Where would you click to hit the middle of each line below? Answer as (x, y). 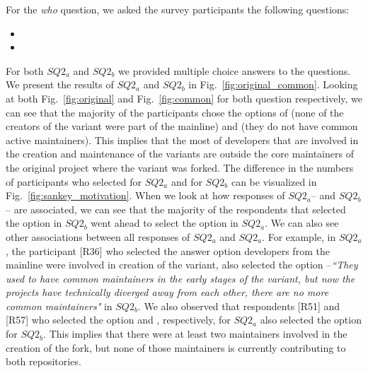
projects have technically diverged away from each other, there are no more (167, 292)
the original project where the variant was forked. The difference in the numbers (180, 167)
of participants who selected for (74, 181)
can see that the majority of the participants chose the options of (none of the (175, 112)
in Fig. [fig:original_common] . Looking (273, 84)
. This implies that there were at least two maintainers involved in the (195, 334)
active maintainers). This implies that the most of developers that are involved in (182, 140)
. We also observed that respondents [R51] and (239, 306)
